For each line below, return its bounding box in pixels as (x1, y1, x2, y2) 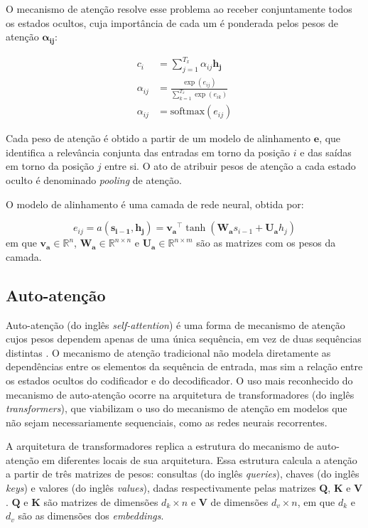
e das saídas (300, 144, 352, 159)
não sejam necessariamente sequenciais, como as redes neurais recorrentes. (6, 414, 328, 429)
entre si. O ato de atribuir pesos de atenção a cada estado (104, 158, 356, 173)
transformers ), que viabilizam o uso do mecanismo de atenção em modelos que (6, 401, 347, 416)
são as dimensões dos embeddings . (18, 508, 164, 523)
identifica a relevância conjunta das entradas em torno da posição (6, 144, 291, 159)
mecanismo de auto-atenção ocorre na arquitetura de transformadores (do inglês (6, 387, 355, 402)
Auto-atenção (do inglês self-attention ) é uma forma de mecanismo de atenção (6, 317, 345, 332)
